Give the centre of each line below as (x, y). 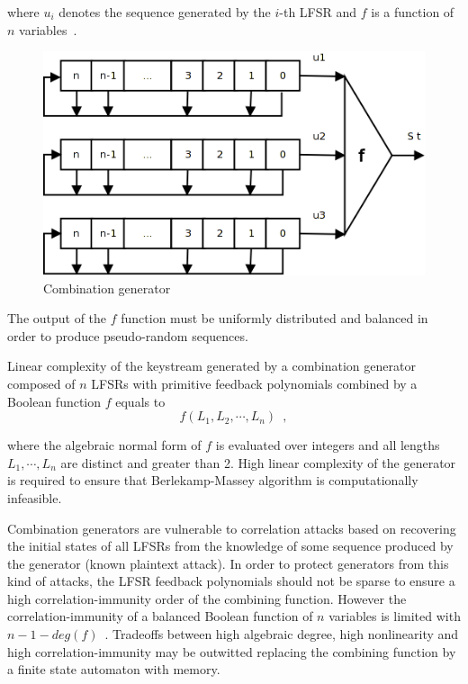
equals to (140, 401)
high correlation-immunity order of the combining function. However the (207, 598)
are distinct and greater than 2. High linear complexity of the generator (258, 462)
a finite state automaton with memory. (114, 669)
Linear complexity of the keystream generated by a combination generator (211, 366)
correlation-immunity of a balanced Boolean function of (160, 616)
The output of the (57, 318)
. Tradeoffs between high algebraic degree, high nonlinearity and (282, 634)
